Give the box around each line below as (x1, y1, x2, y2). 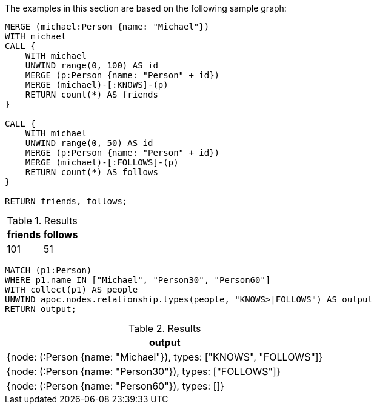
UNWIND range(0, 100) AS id (25, 61, 158, 70)
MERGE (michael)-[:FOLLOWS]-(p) (25, 158, 179, 167)
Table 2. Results (128, 322, 201, 334)
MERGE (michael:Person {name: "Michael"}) (5, 22, 210, 32)
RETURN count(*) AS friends (25, 90, 158, 99)
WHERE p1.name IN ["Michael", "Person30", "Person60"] (5, 275, 271, 285)
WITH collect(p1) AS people (5, 285, 138, 294)
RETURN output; (5, 304, 77, 314)
